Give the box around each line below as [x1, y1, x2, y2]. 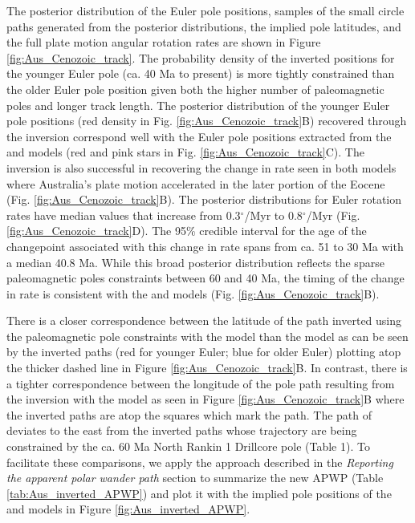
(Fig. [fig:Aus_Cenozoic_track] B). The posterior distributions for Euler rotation [6, 191, 402, 208]
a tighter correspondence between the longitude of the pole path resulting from [6, 375, 395, 391]
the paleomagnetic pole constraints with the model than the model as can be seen [6, 327, 409, 344]
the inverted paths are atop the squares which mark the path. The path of [6, 406, 372, 423]
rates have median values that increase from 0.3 [6, 206, 241, 223]
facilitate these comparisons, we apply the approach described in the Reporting [6, 453, 393, 470]
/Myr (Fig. [306, 206, 360, 223]
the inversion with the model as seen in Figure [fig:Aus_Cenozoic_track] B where [6, 391, 405, 407]
